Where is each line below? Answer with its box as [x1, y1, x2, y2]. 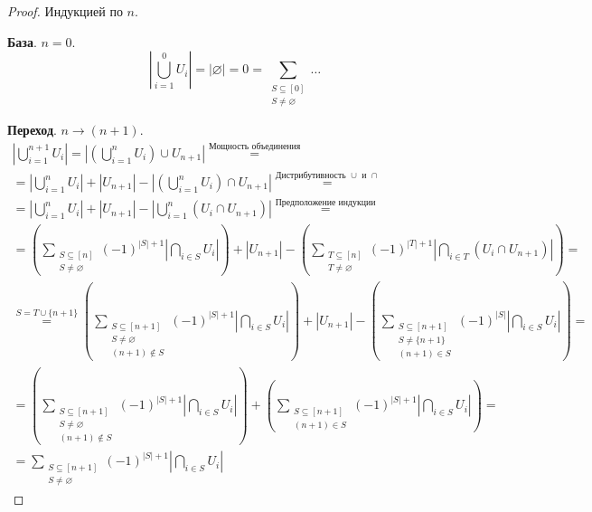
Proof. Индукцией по [7, 2, 123, 20]
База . [7, 32, 37, 51]
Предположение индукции [275, 197, 376, 207]
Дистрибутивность [275, 171, 346, 181]
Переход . [7, 119, 57, 138]
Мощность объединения [208, 142, 301, 152]
